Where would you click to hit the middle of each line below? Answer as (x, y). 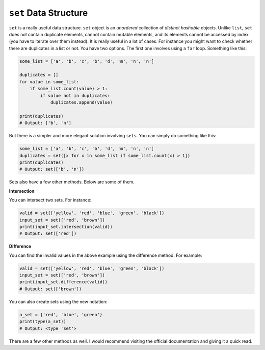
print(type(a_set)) (43, 322)
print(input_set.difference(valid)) (64, 282)
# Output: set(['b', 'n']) (52, 169)
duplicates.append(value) (81, 102)
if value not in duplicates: (75, 95)
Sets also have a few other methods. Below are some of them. (72, 182)
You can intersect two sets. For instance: (50, 200)
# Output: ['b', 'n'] (45, 123)
